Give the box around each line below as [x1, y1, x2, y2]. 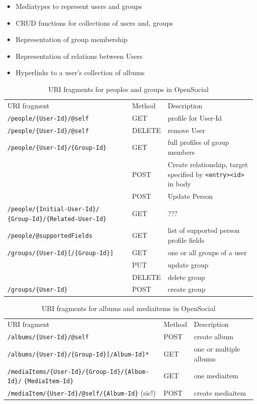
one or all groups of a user [168, 247, 247, 257]
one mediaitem [194, 370, 239, 381]
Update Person [168, 191, 213, 201]
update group [168, 259, 209, 269]
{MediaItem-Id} [24, 378, 74, 385]
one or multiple [194, 344, 240, 354]
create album [194, 331, 233, 342]
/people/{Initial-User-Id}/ [7, 205, 100, 213]
